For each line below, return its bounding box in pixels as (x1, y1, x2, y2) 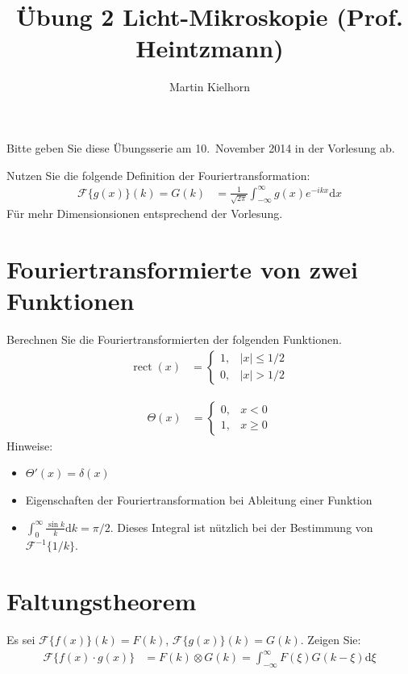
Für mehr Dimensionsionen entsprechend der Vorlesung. (6, 205, 283, 222)
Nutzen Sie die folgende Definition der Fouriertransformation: (6, 166, 310, 183)
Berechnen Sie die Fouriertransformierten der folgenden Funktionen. (6, 331, 342, 348)
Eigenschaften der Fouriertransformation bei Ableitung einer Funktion (25, 492, 373, 509)
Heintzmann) (135, 31, 284, 65)
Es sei (6, 631, 35, 648)
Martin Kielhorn (169, 78, 251, 95)
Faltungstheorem (6, 584, 197, 617)
